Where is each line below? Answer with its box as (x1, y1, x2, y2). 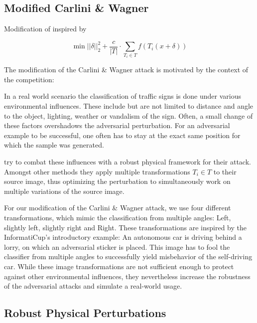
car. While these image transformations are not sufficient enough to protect (4, 261, 234, 271)
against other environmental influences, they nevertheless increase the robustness (4, 271, 251, 281)
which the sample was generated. (4, 140, 104, 150)
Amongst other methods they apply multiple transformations (4, 166, 190, 176)
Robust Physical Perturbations (4, 305, 166, 321)
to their (213, 166, 237, 176)
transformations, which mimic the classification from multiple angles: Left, (4, 212, 231, 222)
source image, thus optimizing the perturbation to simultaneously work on (4, 176, 231, 186)
